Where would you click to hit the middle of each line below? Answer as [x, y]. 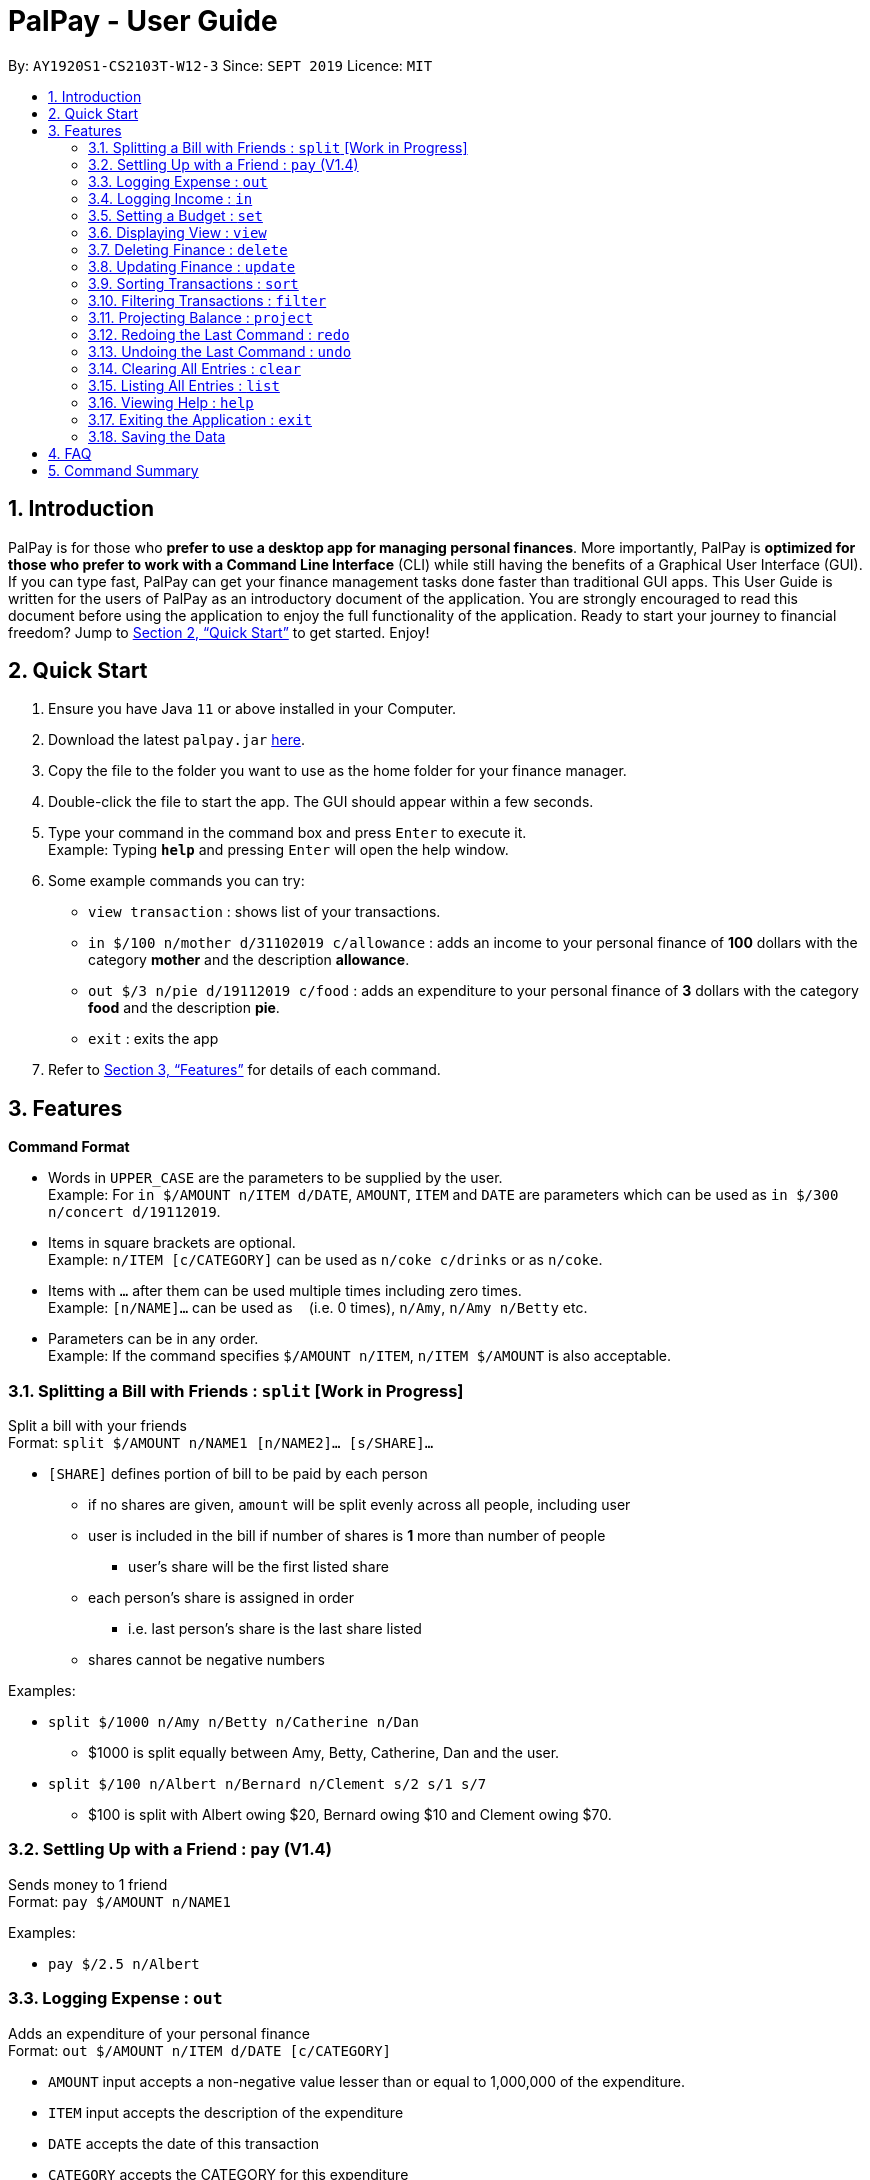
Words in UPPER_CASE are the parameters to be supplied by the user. [275, 1178]
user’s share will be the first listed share [258, 1567]
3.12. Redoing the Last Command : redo [219, 334]
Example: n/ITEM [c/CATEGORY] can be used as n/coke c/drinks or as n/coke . [325, 1260]
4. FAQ [70, 453]
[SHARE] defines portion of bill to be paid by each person [238, 1474]
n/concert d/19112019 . [134, 1212]
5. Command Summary [123, 470]
